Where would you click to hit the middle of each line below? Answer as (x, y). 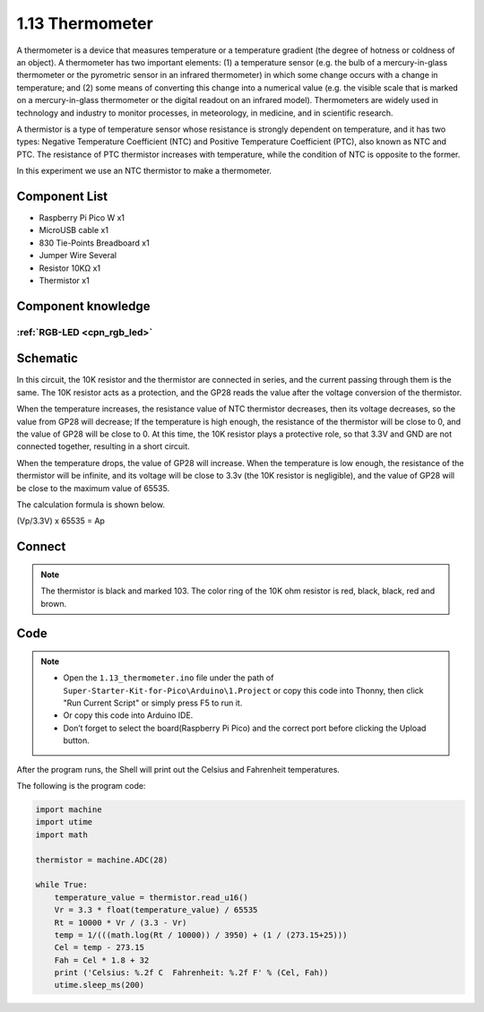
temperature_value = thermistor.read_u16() (151, 897)
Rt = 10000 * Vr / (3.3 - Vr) (121, 922)
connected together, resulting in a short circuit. (103, 446)
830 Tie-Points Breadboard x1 (94, 243)
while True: (62, 885)
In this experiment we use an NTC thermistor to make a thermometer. (144, 171)
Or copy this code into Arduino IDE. (128, 715)
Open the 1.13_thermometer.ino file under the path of (169, 678)
